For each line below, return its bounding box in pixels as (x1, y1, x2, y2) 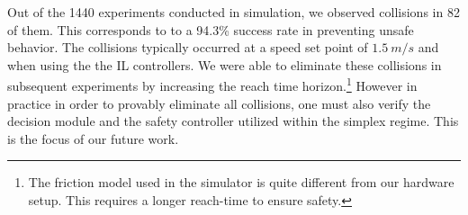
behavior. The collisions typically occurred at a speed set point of (7, 38, 368, 57)
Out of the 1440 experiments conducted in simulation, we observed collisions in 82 (7, 3, 460, 21)
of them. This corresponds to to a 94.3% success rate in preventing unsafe (7, 20, 414, 39)
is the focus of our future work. (7, 129, 179, 148)
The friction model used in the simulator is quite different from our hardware (28, 173, 454, 192)
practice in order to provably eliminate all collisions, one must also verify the (7, 94, 431, 112)
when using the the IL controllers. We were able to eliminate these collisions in (7, 55, 442, 74)
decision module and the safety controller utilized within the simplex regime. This (7, 112, 459, 130)
